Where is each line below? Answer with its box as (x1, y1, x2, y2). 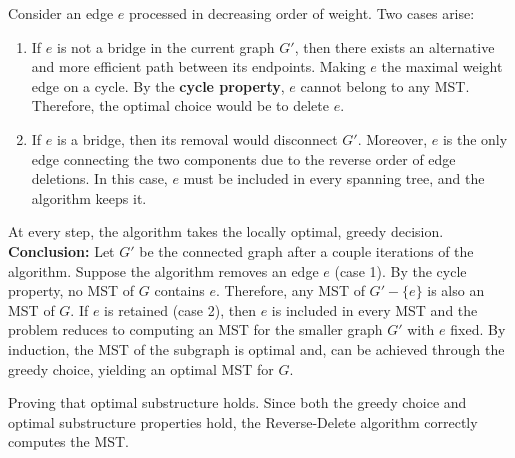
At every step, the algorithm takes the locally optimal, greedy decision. (8, 221, 444, 242)
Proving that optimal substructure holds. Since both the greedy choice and (8, 392, 467, 413)
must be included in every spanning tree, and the (183, 168, 485, 189)
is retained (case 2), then (104, 299, 256, 320)
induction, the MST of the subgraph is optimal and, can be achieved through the (8, 338, 505, 359)
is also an (427, 280, 485, 301)
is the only (442, 128, 508, 149)
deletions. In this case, (31, 168, 168, 189)
